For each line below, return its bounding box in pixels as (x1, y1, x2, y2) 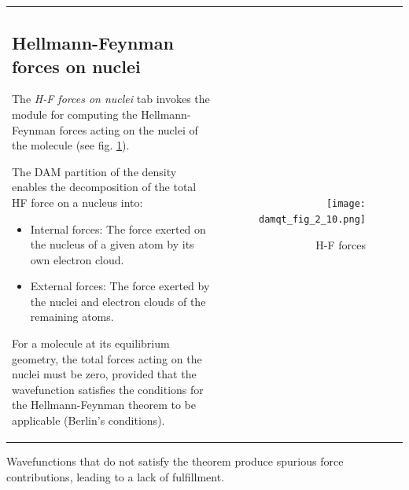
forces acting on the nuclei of (59, 121, 198, 138)
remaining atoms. (30, 308, 114, 325)
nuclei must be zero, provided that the (12, 366, 197, 382)
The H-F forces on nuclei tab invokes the (12, 90, 210, 107)
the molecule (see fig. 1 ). (12, 137, 130, 153)
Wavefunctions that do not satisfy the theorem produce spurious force (6, 453, 344, 470)
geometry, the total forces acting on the (12, 350, 202, 367)
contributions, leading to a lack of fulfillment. (6, 468, 225, 484)
